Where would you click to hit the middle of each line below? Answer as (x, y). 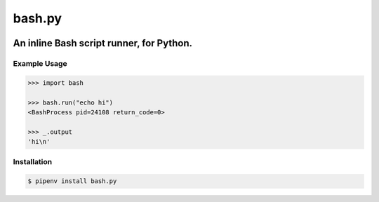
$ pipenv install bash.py (72, 181)
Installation (33, 162)
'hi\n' (39, 142)
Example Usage (40, 63)
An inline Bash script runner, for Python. (103, 43)
